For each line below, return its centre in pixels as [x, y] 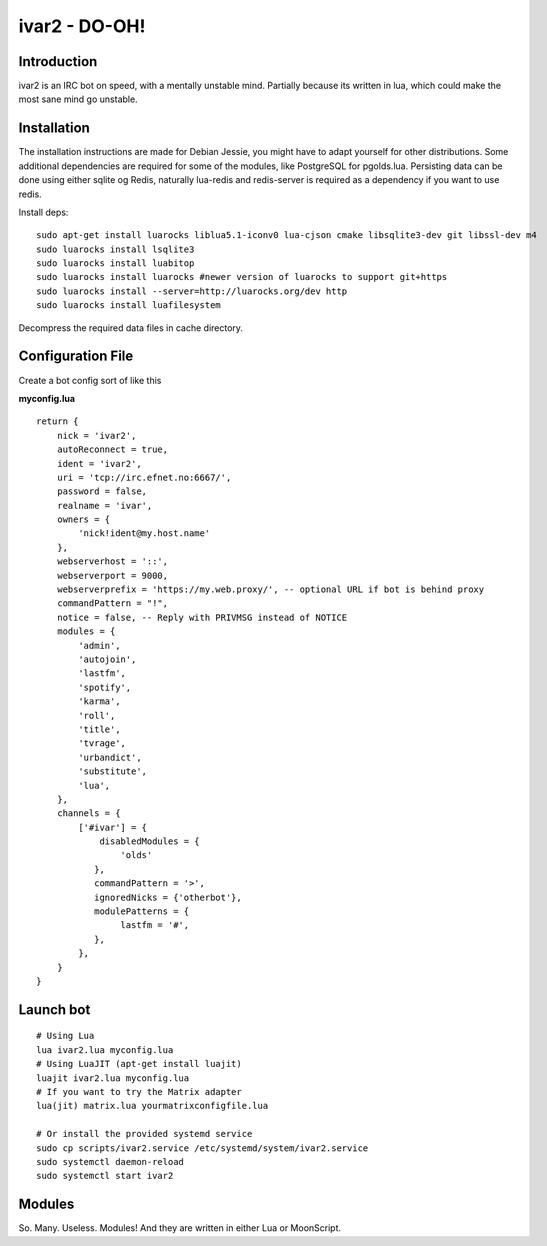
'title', [99, 729]
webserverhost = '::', [112, 561]
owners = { [83, 519]
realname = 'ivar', [104, 505]
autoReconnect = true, [112, 449]
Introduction [58, 61]
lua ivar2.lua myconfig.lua [105, 1049]
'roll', [97, 715]
